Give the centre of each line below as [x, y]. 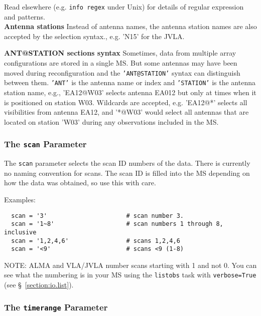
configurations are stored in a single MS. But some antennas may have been [121, 63]
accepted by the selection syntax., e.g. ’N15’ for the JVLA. [94, 36]
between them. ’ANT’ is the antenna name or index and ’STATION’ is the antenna [130, 82]
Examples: [20, 199]
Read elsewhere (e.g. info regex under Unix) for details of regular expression [124, 7]
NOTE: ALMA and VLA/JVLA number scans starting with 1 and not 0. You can [130, 265]
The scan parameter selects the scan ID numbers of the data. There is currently [127, 163]
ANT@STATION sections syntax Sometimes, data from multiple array [120, 53]
